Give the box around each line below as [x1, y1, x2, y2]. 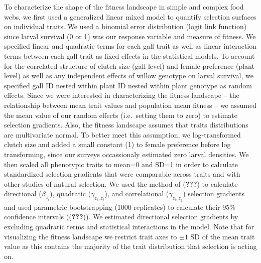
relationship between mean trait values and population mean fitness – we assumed [4, 99, 256, 110]
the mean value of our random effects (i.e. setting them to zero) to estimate [4, 109, 237, 120]
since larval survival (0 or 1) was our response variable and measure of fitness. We [4, 31, 256, 41]
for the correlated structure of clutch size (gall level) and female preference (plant [4, 60, 254, 71]
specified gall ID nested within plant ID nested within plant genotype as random [4, 80, 252, 90]
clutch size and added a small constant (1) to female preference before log [4, 139, 231, 150]
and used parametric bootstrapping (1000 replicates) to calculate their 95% [4, 201, 235, 212]
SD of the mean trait [190, 231, 255, 241]
